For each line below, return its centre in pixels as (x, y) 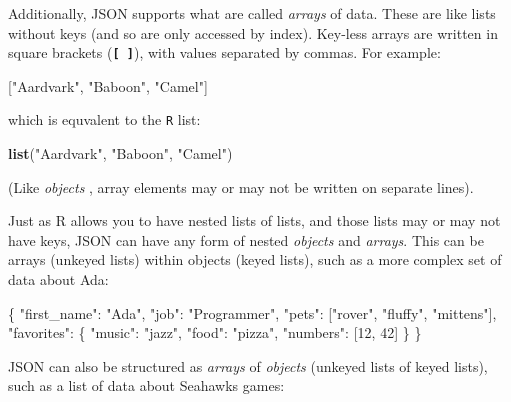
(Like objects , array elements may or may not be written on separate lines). (241, 186)
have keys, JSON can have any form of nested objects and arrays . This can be (246, 239)
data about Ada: (58, 279)
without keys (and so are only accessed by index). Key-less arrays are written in (253, 32)
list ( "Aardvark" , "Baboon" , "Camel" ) (120, 153)
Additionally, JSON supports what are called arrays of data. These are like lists (252, 13)
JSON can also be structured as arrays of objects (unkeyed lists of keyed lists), (248, 365)
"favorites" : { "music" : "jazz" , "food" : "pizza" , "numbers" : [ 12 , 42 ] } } (215, 332)
